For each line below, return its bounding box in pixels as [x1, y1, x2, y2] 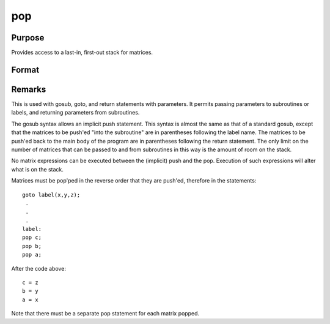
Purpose [11, 32, 45, 43]
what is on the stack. [11, 165, 64, 173]
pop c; [22, 234, 42, 241]
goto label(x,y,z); [22, 191, 81, 198]
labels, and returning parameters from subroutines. [11, 109, 140, 116]
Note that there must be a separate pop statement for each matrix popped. [11, 310, 200, 317]
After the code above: [11, 265, 67, 272]
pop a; [22, 251, 42, 258]
